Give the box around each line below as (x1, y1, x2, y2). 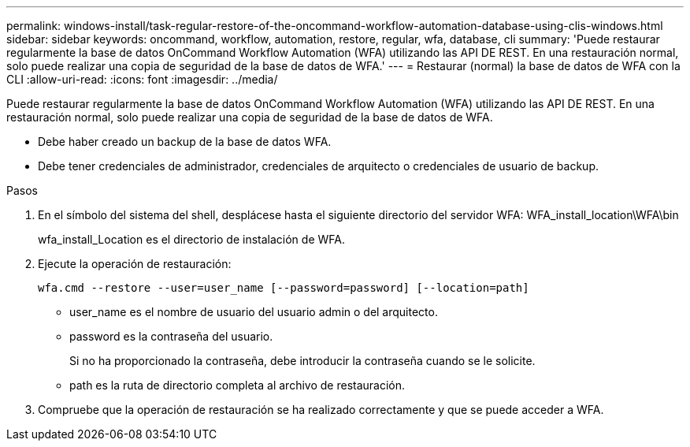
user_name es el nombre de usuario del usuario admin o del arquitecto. (69, 305, 438, 318)
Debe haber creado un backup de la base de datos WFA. (38, 135, 332, 148)
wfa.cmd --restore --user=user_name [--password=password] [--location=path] (38, 281, 529, 294)
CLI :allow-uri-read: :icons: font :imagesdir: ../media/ (6, 73, 278, 86)
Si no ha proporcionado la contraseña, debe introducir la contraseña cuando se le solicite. (69, 354, 536, 367)
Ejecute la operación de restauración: (38, 257, 232, 270)
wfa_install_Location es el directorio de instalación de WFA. (38, 233, 345, 246)
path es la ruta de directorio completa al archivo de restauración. (69, 378, 406, 392)
